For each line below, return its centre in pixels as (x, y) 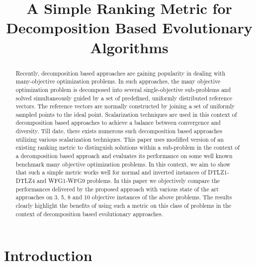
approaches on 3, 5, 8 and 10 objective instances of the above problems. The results (124, 197)
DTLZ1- (218, 172)
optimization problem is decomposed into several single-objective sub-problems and (123, 89)
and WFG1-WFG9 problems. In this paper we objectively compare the (128, 181)
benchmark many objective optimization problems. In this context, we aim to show (123, 164)
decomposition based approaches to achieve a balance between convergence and (118, 123)
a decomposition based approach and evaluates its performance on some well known (124, 156)
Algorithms (129, 47)
